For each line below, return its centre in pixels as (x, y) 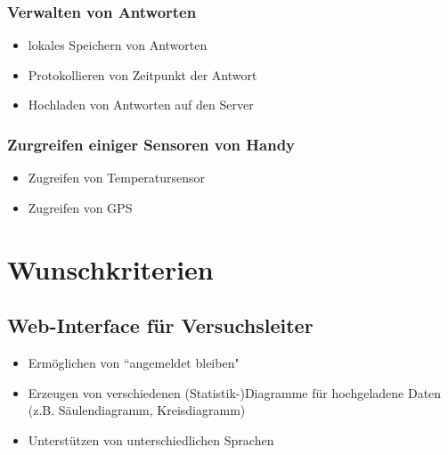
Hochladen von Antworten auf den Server (141, 105)
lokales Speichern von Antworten (118, 45)
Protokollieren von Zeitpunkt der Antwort (143, 74)
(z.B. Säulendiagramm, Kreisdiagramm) (137, 410)
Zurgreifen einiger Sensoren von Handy (151, 144)
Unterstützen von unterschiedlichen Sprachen (151, 439)
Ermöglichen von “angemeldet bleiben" (134, 362)
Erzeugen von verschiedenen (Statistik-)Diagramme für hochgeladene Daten (235, 392)
